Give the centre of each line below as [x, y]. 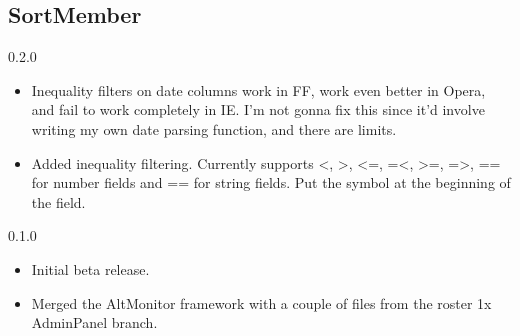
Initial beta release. [90, 268]
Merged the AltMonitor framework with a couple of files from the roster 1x [261, 302]
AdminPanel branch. [94, 322]
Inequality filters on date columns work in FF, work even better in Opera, [258, 89]
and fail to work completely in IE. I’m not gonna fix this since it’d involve [258, 109]
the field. [58, 201]
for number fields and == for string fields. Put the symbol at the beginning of [271, 182]
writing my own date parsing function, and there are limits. [214, 128]
